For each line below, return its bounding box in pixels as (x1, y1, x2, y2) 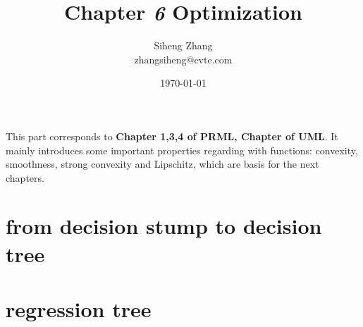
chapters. (6, 170, 44, 185)
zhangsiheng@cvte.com (134, 51, 233, 66)
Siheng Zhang (154, 38, 213, 53)
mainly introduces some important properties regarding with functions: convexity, (6, 142, 358, 157)
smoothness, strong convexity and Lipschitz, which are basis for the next (6, 156, 319, 171)
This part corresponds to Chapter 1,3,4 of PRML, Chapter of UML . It (6, 128, 338, 143)
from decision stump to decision (6, 211, 322, 240)
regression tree (6, 295, 152, 323)
